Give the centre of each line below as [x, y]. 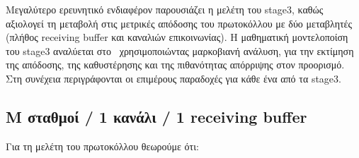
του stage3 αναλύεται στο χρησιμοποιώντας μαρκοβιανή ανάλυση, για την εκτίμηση [180, 50]
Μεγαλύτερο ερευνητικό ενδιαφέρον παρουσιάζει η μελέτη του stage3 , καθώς [165, 9]
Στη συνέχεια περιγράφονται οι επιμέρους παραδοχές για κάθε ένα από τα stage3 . [173, 78]
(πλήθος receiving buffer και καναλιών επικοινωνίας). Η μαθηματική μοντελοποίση [177, 37]
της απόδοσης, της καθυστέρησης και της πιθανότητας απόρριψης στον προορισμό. [175, 65]
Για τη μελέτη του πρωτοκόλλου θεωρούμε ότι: [102, 146]
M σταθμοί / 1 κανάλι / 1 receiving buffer [156, 116]
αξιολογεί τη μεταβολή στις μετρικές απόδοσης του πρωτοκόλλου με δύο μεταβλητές [179, 23]
